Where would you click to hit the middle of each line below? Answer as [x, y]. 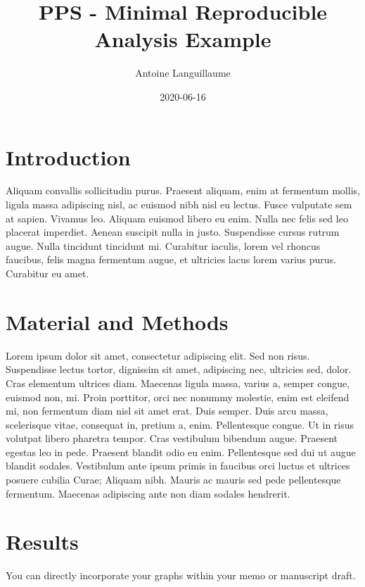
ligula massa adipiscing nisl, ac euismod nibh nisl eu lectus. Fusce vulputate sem [179, 204]
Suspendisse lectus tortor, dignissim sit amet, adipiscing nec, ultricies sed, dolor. [179, 369]
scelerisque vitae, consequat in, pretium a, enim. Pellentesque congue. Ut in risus [180, 424]
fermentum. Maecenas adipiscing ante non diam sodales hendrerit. [148, 493]
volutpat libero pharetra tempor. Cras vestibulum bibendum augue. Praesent [172, 438]
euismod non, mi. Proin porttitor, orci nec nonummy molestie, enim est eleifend [178, 397]
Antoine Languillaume [183, 73]
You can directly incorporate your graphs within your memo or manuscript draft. [181, 575]
